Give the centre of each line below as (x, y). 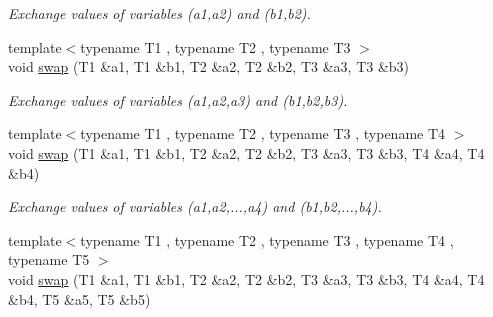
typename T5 (49, 259)
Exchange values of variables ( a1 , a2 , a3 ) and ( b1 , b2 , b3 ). (178, 99)
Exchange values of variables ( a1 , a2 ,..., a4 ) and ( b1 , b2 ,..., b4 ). (195, 206)
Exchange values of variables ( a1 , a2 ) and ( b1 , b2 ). (159, 13)
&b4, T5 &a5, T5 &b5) (79, 298)
